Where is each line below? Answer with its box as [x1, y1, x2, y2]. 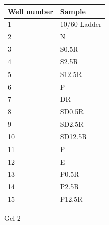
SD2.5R [60, 119, 84, 129]
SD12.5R [60, 131, 87, 141]
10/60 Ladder [60, 19, 102, 29]
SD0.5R [60, 106, 84, 117]
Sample [60, 6, 86, 16]
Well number [8, 6, 53, 16]
